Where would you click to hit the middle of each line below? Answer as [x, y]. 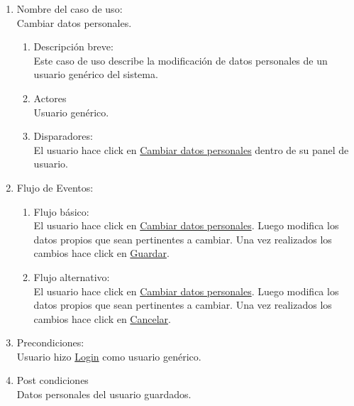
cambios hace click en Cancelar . [102, 318]
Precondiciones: [50, 342]
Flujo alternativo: [72, 276]
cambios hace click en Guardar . [101, 253]
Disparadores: [63, 136]
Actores [50, 98]
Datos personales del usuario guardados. [104, 394]
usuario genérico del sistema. [96, 74]
